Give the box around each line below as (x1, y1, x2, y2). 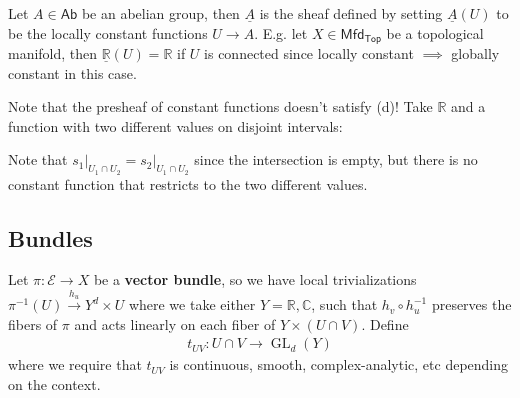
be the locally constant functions (8, 22, 208, 43)
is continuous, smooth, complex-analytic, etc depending (169, 354, 509, 375)
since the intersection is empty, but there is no (194, 149, 478, 170)
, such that (311, 294, 378, 315)
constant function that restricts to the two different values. (8, 173, 368, 194)
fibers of (8, 313, 58, 334)
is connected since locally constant (204, 43, 414, 64)
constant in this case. (8, 62, 137, 83)
